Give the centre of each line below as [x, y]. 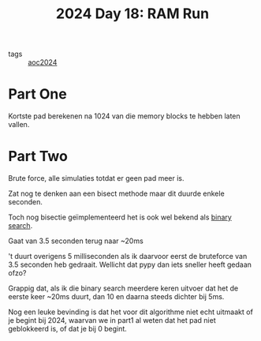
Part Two [38, 157]
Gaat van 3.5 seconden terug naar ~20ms [76, 241]
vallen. [19, 125]
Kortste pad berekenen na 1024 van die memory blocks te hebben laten [124, 116]
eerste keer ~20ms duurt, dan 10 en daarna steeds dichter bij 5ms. [116, 297]
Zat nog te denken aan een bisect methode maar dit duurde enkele [116, 193]
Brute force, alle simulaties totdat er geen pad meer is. [96, 178]
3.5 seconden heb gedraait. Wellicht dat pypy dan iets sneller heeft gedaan [130, 264]
